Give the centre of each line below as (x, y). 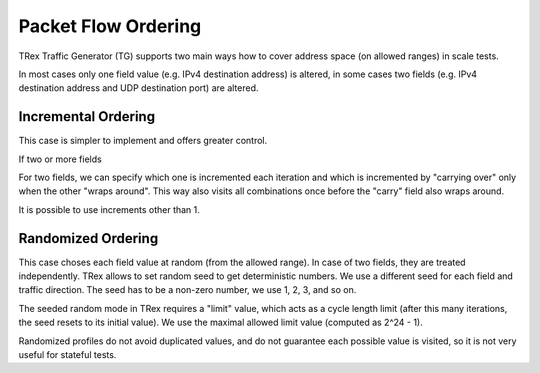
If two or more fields (60, 159)
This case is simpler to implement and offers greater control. (143, 141)
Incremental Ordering (86, 116)
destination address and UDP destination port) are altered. (138, 88)
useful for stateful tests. (67, 355)
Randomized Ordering (88, 238)
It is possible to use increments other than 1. (109, 209)
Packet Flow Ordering (110, 26)
